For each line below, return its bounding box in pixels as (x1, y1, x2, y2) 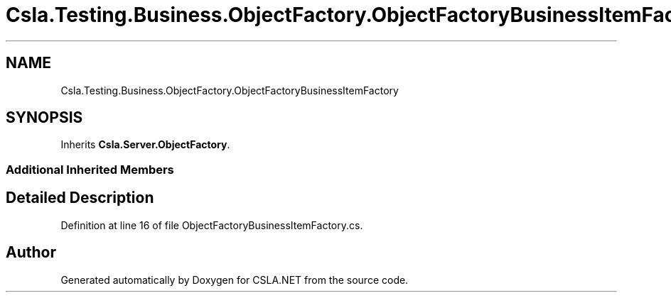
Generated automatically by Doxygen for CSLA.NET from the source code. (60, 273, 409, 286)
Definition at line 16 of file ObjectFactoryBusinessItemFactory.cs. (60, 219, 363, 231)
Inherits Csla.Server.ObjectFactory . (60, 138, 230, 151)
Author (6, 243, 56, 262)
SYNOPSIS (6, 109, 83, 127)
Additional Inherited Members (6, 162, 174, 177)
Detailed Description (6, 189, 154, 207)
